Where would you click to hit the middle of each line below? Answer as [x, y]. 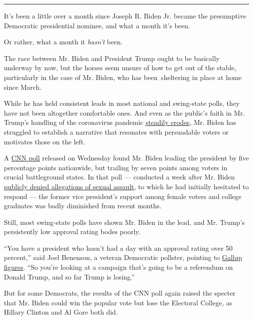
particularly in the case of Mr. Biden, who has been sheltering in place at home [123, 77]
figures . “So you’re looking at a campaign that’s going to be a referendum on [118, 267]
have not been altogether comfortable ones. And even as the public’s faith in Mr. [125, 112]
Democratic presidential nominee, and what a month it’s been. [97, 25]
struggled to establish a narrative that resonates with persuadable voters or [116, 131]
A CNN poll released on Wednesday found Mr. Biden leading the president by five [126, 158]
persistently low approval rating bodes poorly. [72, 231]
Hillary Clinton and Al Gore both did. [61, 312]
